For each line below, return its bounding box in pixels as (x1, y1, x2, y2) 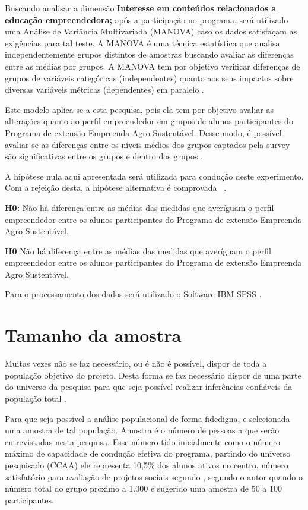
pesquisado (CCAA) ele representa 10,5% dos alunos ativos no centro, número (5, 458, 288, 471)
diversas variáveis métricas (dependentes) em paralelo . (5, 83, 204, 96)
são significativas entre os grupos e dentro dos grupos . (5, 150, 203, 162)
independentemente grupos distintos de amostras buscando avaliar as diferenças (5, 48, 294, 61)
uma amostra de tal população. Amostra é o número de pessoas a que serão (5, 424, 280, 436)
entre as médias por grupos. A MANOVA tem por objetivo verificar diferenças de (5, 59, 300, 72)
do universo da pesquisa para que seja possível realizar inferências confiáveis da (5, 380, 293, 393)
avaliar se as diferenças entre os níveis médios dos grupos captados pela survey (5, 138, 290, 150)
